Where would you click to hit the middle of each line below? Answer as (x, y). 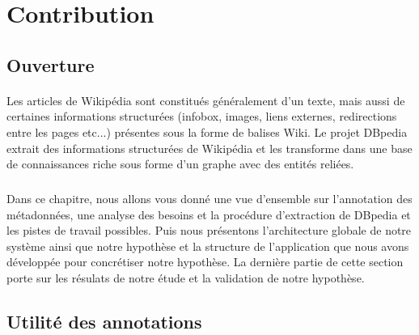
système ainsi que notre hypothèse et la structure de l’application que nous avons (208, 246)
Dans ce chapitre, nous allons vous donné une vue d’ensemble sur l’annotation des (209, 199)
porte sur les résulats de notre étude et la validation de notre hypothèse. (186, 278)
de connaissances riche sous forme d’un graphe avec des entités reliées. (180, 164)
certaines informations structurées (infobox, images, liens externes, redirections (202, 116)
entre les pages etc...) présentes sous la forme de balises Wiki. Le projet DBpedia (207, 131)
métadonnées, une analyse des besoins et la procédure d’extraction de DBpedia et (209, 214)
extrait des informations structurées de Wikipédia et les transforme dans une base (209, 148)
